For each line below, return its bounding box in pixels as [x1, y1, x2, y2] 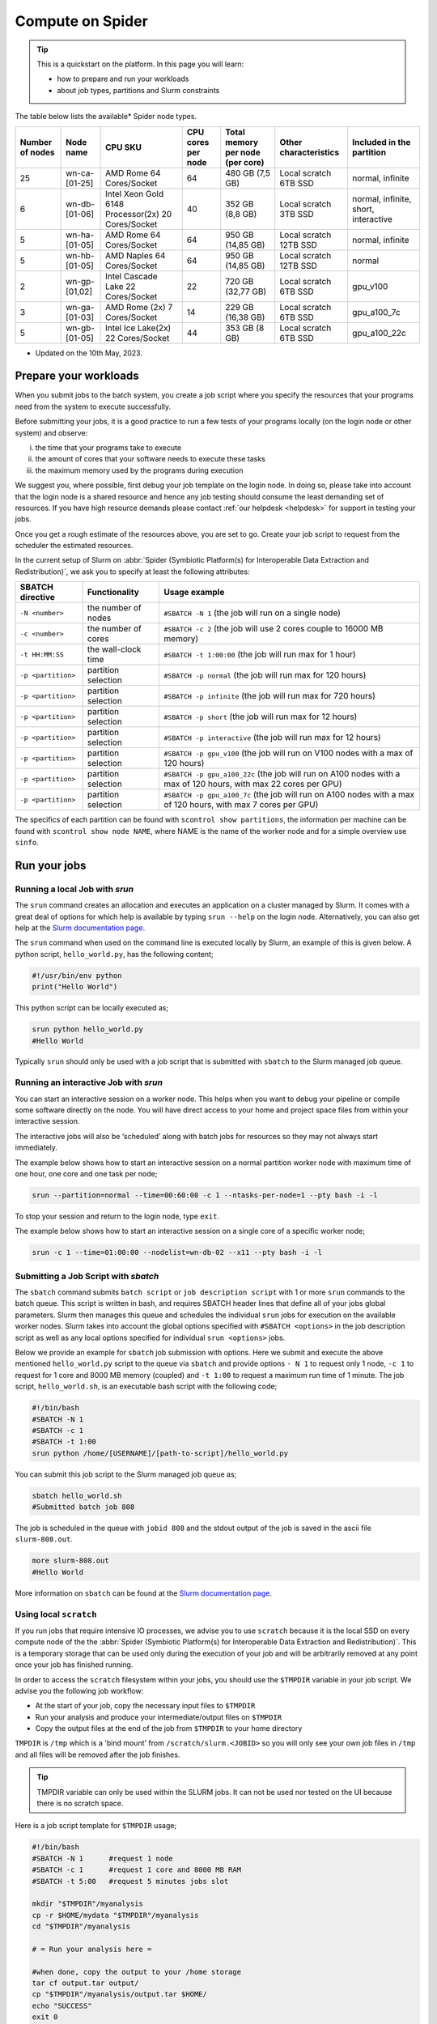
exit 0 [32, 2013, 58, 2022]
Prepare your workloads [15, 369, 139, 383]
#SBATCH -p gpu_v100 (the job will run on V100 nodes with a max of [163, 747, 414, 759]
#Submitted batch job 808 [32, 1503, 135, 1512]
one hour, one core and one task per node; [15, 1168, 158, 1178]
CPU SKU [105, 142, 142, 153]
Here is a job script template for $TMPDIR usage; [15, 1821, 177, 1831]
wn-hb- [65, 249, 95, 261]
